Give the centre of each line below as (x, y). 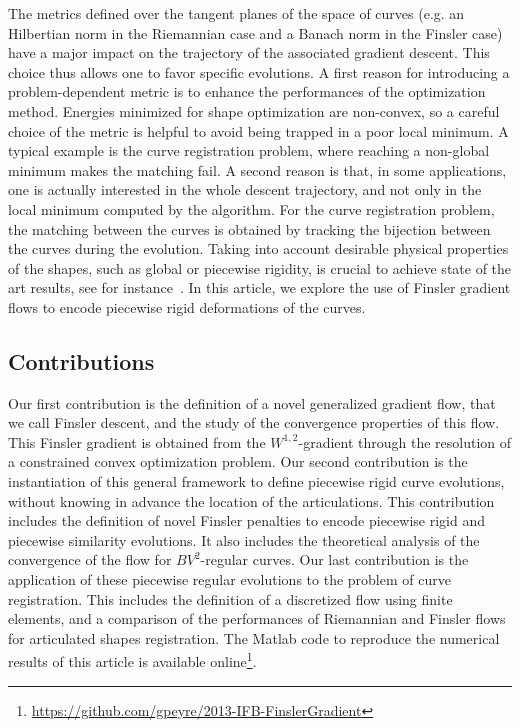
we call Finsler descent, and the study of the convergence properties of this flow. (254, 422)
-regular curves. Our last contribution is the (334, 559)
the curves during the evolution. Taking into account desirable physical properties (258, 248)
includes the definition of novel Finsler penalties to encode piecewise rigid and (246, 520)
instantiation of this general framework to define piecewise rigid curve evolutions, (256, 481)
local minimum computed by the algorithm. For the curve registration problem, (251, 208)
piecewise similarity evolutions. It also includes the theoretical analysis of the (244, 539)
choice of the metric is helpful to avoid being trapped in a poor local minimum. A (258, 130)
